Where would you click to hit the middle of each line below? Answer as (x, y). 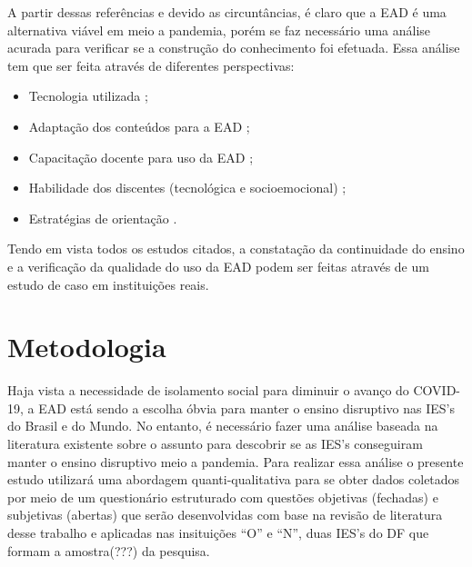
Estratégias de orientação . (103, 218)
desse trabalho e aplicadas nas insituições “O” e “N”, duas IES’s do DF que (218, 532)
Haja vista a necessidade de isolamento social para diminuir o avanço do (208, 390)
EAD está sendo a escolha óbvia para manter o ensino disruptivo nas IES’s (246, 408)
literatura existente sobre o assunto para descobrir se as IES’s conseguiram (215, 444)
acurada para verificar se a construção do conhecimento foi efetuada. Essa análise (234, 48)
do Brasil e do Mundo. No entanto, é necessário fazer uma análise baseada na (223, 426)
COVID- (437, 390)
